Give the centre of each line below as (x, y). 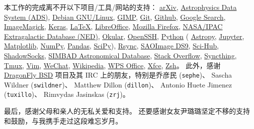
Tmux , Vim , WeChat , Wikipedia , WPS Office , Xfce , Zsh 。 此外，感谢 (112, 65)
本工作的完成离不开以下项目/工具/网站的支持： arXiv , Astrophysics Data (120, 7)
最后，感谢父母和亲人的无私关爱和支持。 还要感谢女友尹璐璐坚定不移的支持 (127, 111)
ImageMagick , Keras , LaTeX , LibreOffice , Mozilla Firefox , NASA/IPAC (113, 26)
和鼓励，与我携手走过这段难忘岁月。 (63, 120)
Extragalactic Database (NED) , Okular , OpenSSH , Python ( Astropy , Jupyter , (124, 36)
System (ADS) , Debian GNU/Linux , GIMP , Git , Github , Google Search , (115, 17)
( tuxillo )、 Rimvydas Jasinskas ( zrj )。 (67, 94)
